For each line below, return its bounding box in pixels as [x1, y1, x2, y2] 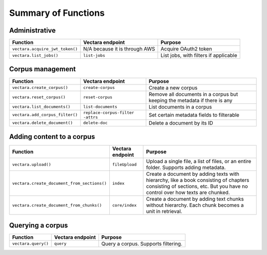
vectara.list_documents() [12, 104, 71, 110]
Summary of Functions [9, 7, 105, 18]
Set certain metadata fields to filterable [148, 111, 240, 118]
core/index [112, 203, 137, 208]
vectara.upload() [12, 162, 51, 167]
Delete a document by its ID [148, 119, 214, 126]
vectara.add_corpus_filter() [12, 112, 78, 118]
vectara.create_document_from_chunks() [12, 203, 102, 208]
